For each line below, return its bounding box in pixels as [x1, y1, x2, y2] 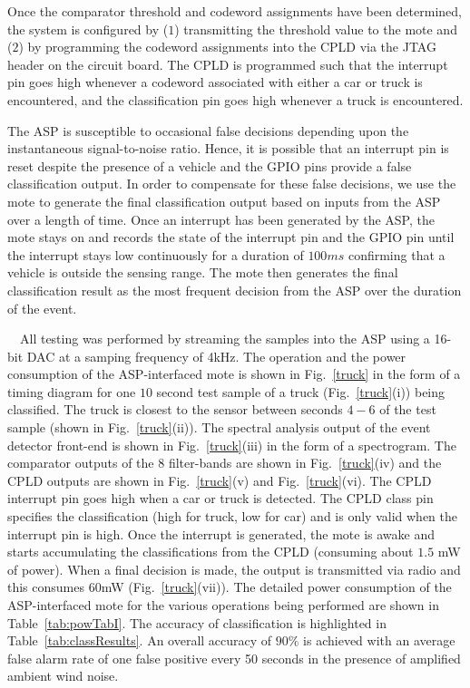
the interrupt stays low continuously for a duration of [7, 245, 304, 264]
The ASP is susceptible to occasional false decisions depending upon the [7, 121, 409, 140]
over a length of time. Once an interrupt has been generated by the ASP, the [7, 209, 435, 228]
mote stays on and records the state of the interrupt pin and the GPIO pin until [7, 228, 455, 247]
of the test [379, 400, 436, 419]
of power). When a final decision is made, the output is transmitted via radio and [7, 559, 461, 578]
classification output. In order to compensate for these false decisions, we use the [7, 174, 456, 193]
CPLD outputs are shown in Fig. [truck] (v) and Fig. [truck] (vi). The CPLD [7, 470, 432, 489]
